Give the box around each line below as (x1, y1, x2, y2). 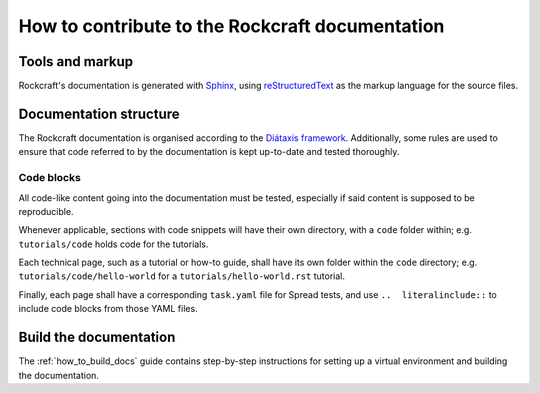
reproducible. (18, 205, 74, 217)
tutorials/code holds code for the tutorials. (18, 238, 209, 250)
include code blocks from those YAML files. (18, 303, 199, 315)
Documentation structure (18, 105, 180, 122)
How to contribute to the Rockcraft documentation (18, 15, 445, 37)
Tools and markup (18, 53, 134, 70)
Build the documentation (18, 329, 176, 346)
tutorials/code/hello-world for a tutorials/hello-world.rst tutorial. (18, 270, 345, 282)
